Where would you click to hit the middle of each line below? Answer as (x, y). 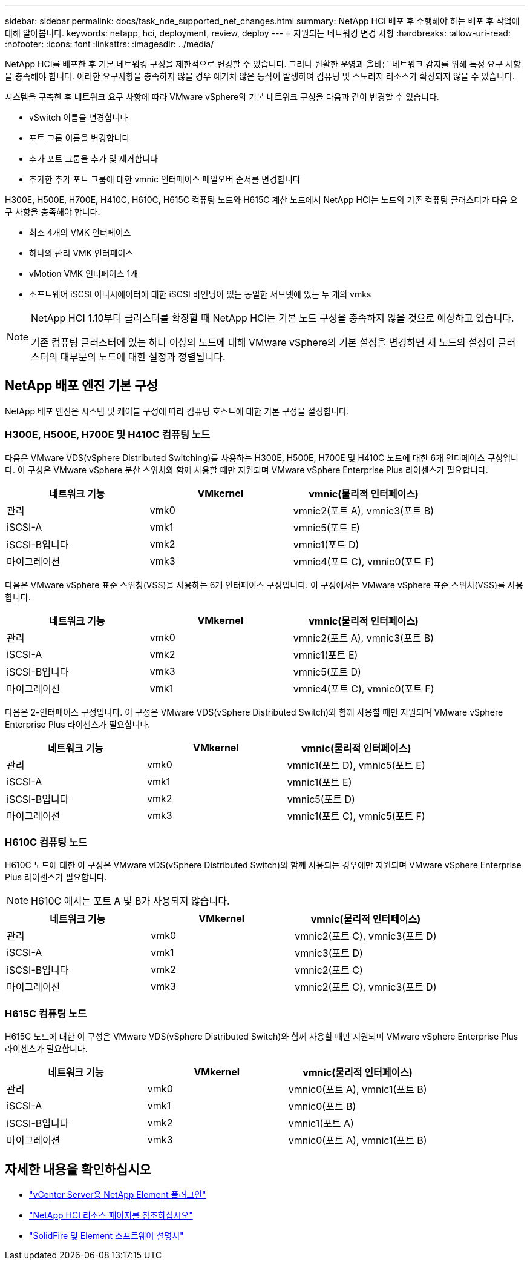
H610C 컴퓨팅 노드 (46, 842)
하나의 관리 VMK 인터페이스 (81, 253)
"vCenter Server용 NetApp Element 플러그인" (118, 1194)
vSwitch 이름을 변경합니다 (79, 117)
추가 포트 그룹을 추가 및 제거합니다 (93, 158)
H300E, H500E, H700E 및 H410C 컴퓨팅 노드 (107, 435)
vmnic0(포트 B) (322, 1107)
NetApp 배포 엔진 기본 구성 (81, 386)
